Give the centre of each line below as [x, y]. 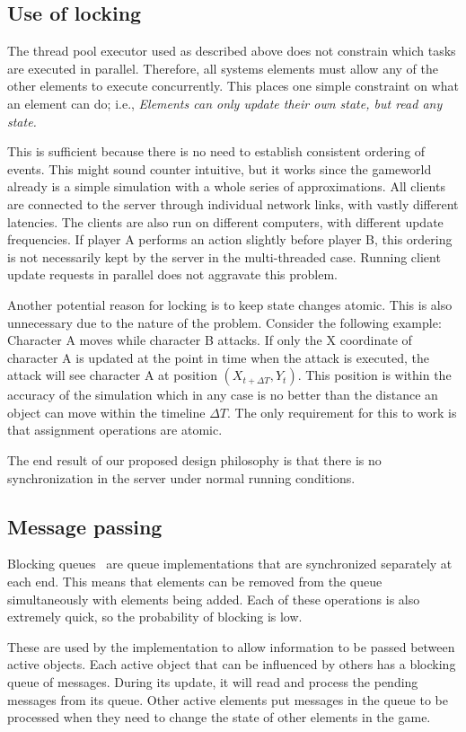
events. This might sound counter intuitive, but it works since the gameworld [220, 168]
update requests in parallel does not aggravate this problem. [172, 274]
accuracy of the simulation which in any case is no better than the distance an [223, 395]
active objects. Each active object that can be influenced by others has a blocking [232, 664]
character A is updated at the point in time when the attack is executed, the [218, 357]
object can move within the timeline [106, 412]
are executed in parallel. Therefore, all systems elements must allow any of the [223, 68]
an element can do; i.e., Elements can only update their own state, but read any [225, 103]
